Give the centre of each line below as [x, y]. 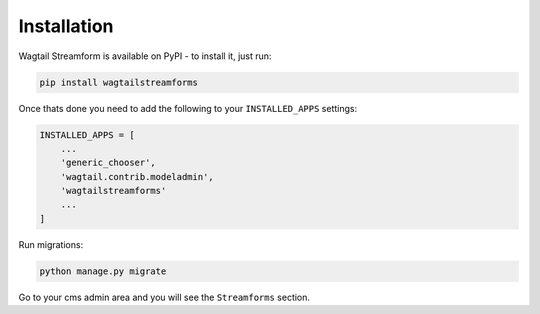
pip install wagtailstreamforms [119, 82]
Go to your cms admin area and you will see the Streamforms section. [164, 297]
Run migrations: [51, 244]
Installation [66, 26]
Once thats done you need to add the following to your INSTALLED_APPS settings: [188, 108]
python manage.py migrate [103, 271]
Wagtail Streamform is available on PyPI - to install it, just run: [145, 56]
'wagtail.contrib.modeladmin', [137, 176]
